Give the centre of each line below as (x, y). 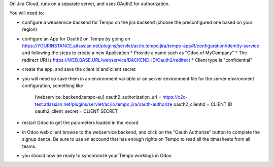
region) (30, 29)
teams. (29, 146)
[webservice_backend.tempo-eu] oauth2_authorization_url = (98, 97)
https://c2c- (175, 97)
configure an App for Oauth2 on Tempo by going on (76, 38)
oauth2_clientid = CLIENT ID (203, 104)
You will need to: (27, 13)
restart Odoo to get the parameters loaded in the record (80, 123)
